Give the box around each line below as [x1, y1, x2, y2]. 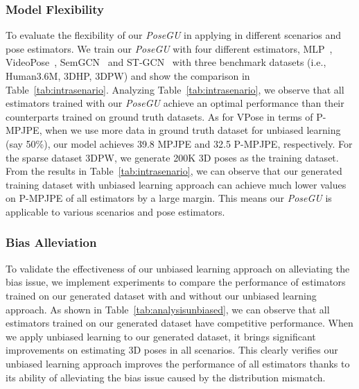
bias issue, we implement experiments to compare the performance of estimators [6, 275, 346, 289]
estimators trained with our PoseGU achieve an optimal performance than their [6, 96, 344, 110]
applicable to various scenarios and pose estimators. [6, 204, 225, 218]
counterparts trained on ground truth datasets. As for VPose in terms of [6, 109, 313, 123]
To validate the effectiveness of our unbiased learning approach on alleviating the [6, 261, 350, 275]
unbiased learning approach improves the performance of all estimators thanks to [6, 356, 350, 370]
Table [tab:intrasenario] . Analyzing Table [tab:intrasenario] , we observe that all [6, 82, 344, 96]
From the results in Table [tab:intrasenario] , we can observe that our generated [6, 164, 342, 178]
